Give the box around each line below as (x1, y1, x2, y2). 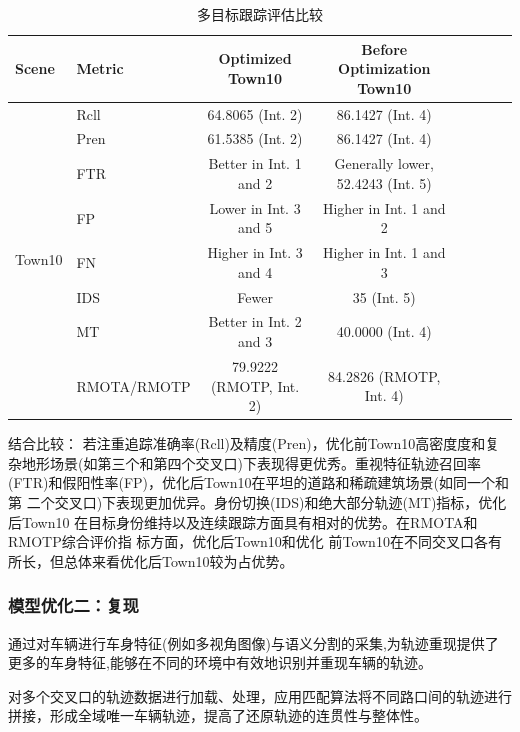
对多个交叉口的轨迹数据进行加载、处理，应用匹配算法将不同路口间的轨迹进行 (8, 685, 512, 706)
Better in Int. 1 (208, 153, 302, 174)
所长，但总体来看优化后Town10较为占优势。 (8, 550, 294, 571)
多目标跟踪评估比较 (197, 4, 323, 24)
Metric (76, 58, 124, 79)
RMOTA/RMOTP (76, 375, 191, 396)
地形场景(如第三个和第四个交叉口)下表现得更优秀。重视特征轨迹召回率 (21, 452, 481, 473)
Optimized (218, 48, 292, 69)
